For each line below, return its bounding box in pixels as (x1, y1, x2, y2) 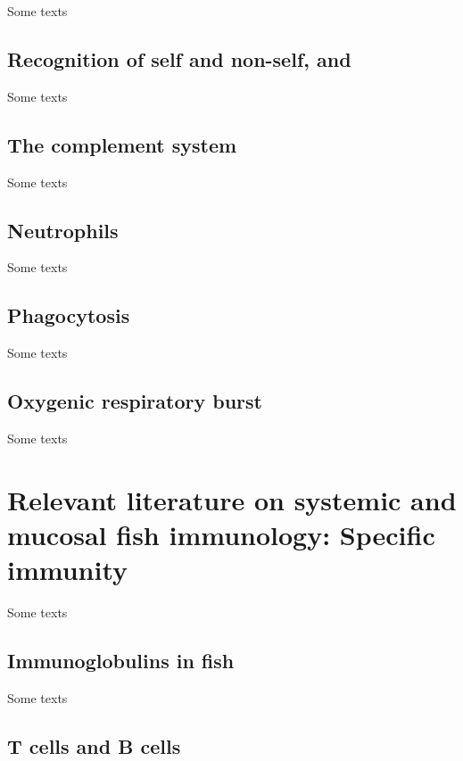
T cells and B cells (7, 732, 181, 759)
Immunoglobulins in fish (7, 647, 235, 674)
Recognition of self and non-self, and (7, 45, 351, 72)
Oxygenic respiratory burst (7, 387, 262, 415)
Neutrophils (7, 216, 119, 244)
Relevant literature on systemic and (7, 481, 457, 517)
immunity (7, 551, 128, 588)
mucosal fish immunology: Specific (7, 516, 435, 552)
